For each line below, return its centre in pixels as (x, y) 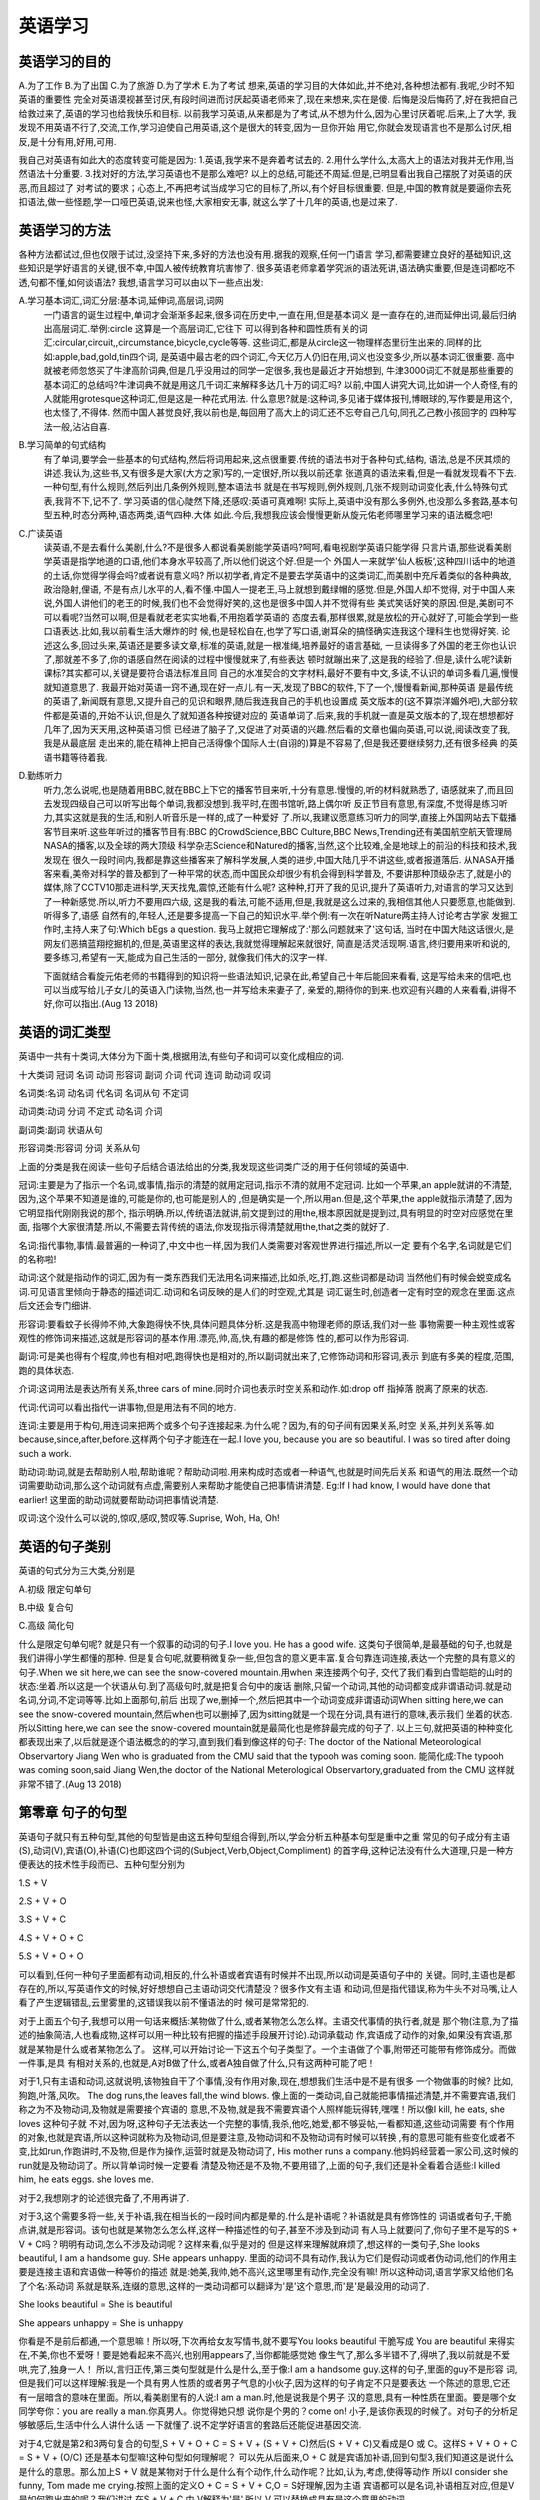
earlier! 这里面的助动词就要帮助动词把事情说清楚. (118, 1499)
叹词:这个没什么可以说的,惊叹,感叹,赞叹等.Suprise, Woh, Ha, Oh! (149, 1518)
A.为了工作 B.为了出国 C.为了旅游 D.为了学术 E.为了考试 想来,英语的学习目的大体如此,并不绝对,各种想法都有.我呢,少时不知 (266, 86)
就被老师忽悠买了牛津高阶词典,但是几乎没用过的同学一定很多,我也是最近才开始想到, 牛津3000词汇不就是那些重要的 (278, 371)
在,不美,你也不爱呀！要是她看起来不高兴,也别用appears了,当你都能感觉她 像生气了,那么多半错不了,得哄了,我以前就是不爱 (264, 2355)
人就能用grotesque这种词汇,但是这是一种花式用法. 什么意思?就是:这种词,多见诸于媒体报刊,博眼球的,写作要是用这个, (278, 398)
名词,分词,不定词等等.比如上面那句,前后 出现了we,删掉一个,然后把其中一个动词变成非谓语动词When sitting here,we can (261, 1700)
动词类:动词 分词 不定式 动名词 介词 (90, 1111)
